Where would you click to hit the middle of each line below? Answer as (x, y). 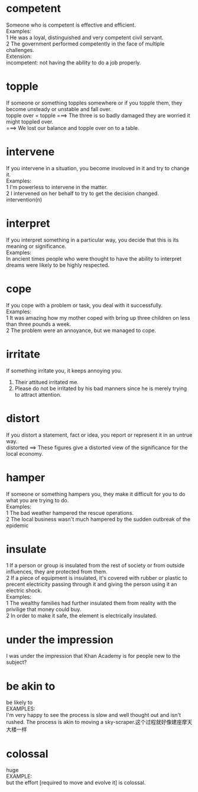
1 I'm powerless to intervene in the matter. (57, 187)
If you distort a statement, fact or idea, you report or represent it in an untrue (99, 435)
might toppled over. (30, 121)
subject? (17, 662)
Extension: (19, 56)
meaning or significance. (36, 246)
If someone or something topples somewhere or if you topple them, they (94, 103)
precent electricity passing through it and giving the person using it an (92, 585)
